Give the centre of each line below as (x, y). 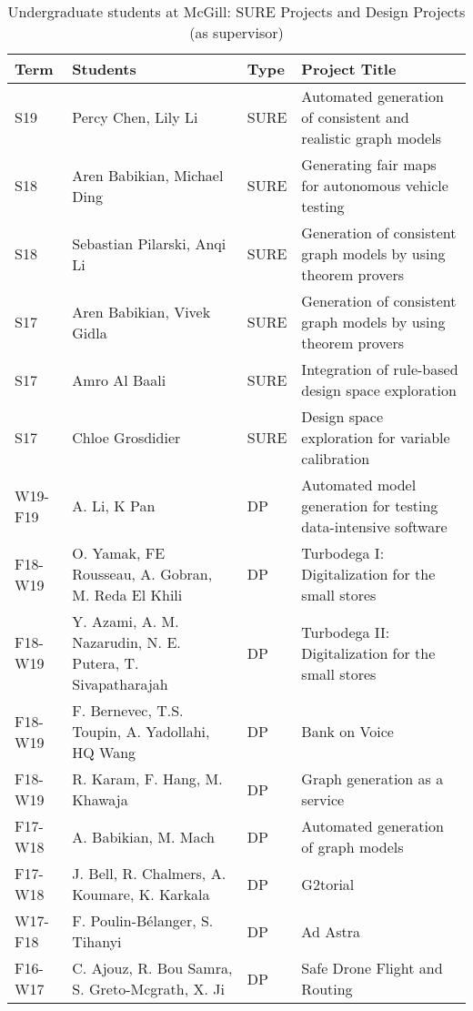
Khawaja (100, 799)
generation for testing (370, 505)
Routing (327, 989)
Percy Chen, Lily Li (135, 117)
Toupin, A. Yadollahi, (141, 731)
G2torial (328, 884)
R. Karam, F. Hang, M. (147, 778)
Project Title (349, 69)
